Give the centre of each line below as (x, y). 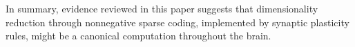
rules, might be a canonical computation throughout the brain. (138, 36)
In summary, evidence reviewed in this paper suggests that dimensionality (162, 8)
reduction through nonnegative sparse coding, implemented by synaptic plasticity (177, 22)
